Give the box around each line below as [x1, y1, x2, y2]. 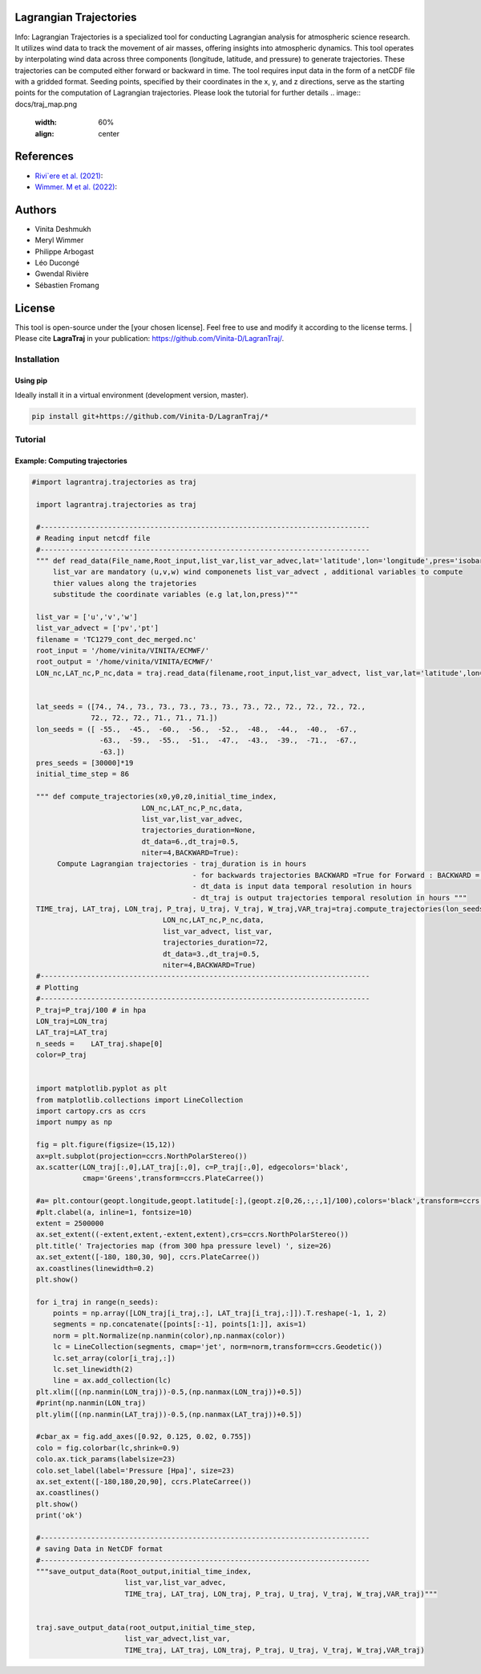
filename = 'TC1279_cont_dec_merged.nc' [36, 635, 197, 644]
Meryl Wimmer [34, 235, 84, 245]
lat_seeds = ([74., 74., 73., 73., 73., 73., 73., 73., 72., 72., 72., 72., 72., [36, 702, 366, 711]
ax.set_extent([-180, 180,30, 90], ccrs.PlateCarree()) [36, 1253, 261, 1262]
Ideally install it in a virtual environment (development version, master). [14, 390, 249, 400]
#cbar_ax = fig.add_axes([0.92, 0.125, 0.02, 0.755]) [36, 1432, 252, 1441]
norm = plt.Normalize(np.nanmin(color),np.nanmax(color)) [52, 1331, 286, 1340]
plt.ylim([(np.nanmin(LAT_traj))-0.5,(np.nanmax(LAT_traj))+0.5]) [36, 1409, 303, 1419]
